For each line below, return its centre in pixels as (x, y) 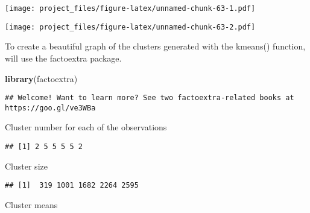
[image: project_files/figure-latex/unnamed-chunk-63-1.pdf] (130, 8)
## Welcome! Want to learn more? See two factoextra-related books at (150, 98)
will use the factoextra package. (63, 58)
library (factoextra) (41, 78)
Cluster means (31, 204)
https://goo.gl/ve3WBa (50, 108)
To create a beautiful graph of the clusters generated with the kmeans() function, (155, 46)
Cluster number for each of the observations (86, 127)
